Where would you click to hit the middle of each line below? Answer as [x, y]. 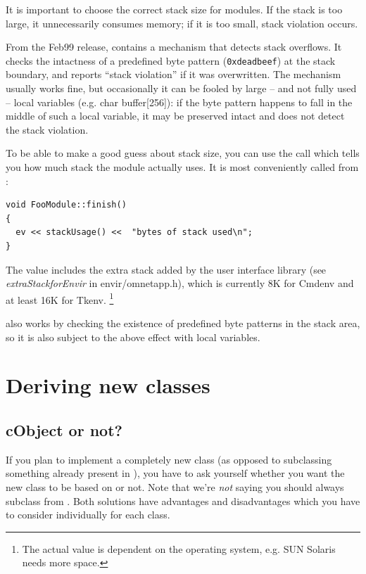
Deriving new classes [108, 385]
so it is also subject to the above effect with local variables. [133, 337]
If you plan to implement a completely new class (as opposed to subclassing [169, 459]
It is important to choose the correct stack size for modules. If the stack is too [174, 9]
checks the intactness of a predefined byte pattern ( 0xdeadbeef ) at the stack [171, 60]
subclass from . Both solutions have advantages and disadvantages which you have [183, 500]
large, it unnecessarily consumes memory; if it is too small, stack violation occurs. [182, 23]
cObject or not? [64, 429]
